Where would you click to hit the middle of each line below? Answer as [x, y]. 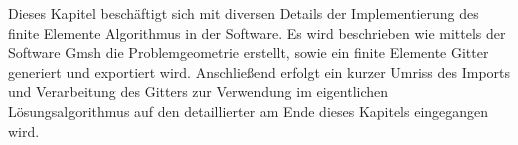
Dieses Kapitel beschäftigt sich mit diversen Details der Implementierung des [243, 13]
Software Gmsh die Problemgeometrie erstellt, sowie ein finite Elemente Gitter [248, 52]
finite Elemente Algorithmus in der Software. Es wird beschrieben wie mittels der [257, 32]
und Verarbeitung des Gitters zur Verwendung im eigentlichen [198, 91]
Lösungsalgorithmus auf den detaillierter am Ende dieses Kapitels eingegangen [248, 110]
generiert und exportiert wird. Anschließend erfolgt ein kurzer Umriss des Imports [259, 71]
